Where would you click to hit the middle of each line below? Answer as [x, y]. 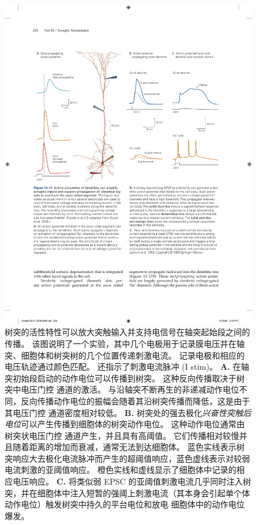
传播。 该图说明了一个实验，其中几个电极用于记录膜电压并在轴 [125, 343]
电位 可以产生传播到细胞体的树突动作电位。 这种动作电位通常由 [125, 424]
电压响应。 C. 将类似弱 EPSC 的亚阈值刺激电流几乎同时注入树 [132, 481]
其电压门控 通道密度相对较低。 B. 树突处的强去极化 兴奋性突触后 [128, 412]
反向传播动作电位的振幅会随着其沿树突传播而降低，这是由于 [135, 400]
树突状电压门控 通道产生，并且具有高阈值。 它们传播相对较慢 [122, 435]
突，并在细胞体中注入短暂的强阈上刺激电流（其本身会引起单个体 [127, 492]
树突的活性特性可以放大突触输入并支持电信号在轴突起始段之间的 [127, 332]
